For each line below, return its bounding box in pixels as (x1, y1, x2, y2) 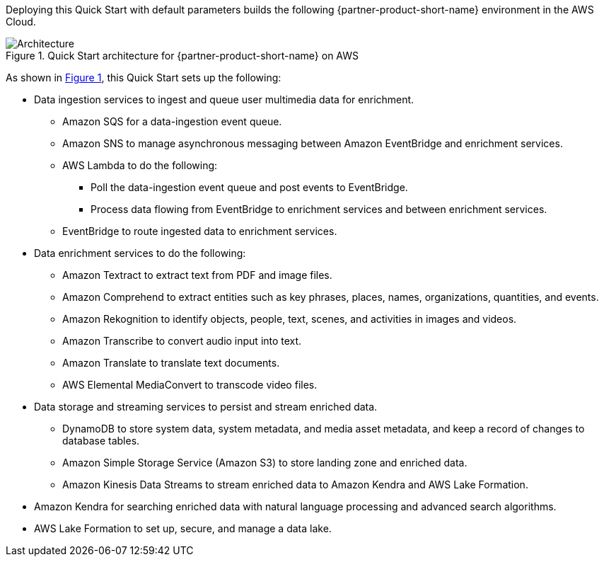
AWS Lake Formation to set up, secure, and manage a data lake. (34, 522, 332, 534)
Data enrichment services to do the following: (34, 247, 246, 259)
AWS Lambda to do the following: (62, 159, 218, 171)
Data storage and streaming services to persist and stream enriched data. (34, 401, 378, 413)
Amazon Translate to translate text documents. (62, 357, 280, 369)
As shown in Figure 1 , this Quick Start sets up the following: (6, 71, 281, 84)
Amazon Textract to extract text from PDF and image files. (62, 269, 332, 281)
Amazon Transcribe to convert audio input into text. (62, 335, 302, 347)
